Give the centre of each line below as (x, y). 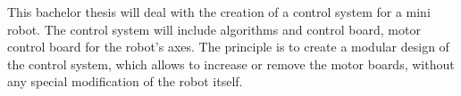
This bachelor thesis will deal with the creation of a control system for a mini (219, 12)
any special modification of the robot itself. (125, 81)
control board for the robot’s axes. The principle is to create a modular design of (228, 47)
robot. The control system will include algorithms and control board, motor (214, 29)
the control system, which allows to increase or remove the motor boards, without (231, 64)
